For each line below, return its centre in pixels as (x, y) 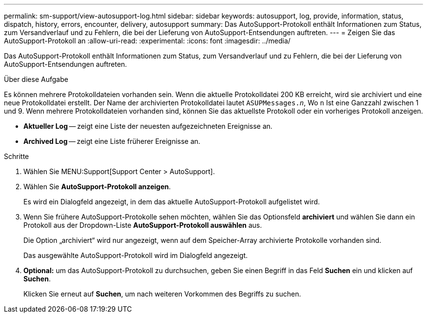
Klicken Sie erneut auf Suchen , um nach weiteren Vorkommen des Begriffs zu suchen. (162, 294)
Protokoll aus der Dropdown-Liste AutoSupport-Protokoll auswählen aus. (143, 225)
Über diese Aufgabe (36, 79)
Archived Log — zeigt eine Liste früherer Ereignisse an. (112, 141)
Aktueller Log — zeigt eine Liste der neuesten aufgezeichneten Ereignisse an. (148, 126)
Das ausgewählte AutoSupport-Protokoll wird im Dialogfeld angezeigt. (136, 255)
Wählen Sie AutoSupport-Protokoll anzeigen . (97, 187)
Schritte (17, 156)
